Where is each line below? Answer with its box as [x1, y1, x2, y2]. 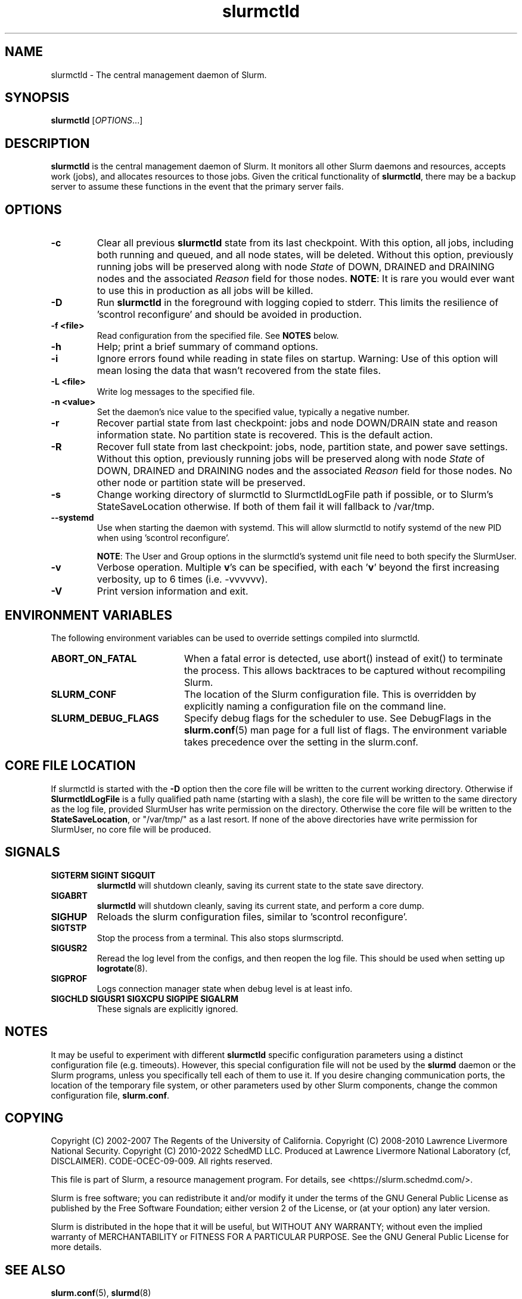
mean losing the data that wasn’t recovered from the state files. [97, 364, 381, 377]
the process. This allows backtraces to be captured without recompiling [184, 664, 506, 676]
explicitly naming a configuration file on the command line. [184, 700, 446, 712]
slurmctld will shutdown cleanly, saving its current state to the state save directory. [97, 880, 424, 890]
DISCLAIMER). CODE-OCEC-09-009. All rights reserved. [51, 1156, 273, 1167]
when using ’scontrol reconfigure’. [97, 533, 230, 543]
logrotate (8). [97, 963, 148, 973]
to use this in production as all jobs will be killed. [97, 284, 313, 297]
